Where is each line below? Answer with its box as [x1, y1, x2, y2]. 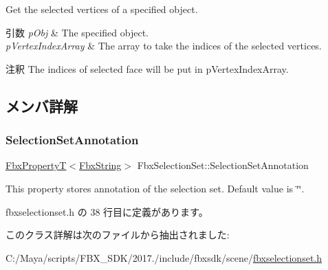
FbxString [79, 158, 122, 172]
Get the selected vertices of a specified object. [6, 2, 198, 16]
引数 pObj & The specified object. [6, 25, 149, 39]
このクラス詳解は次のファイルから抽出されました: [6, 227, 230, 242]
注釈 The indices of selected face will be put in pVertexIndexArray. [6, 61, 289, 76]
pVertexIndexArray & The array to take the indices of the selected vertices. [6, 38, 322, 53]
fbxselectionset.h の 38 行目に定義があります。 [6, 204, 208, 218]
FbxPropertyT [6, 158, 67, 172]
